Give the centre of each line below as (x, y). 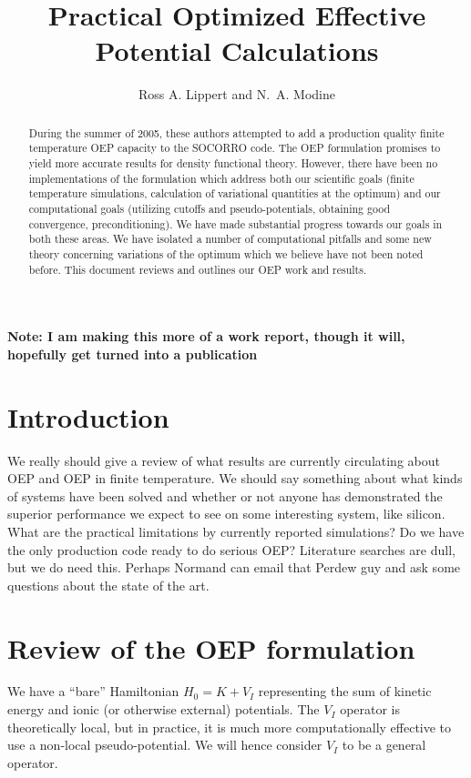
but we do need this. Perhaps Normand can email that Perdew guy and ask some (234, 567)
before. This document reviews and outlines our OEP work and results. (198, 269)
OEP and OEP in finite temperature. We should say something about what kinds (235, 478)
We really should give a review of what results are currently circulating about (224, 460)
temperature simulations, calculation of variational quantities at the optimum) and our (235, 193)
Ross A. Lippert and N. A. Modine (237, 94)
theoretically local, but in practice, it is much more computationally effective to (230, 727)
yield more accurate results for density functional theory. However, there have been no (233, 163)
